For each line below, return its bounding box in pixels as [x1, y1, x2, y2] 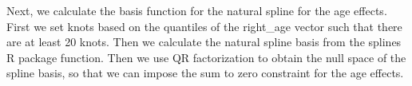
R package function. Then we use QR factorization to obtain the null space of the [6, 49, 406, 65]
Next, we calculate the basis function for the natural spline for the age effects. [6, 2, 387, 18]
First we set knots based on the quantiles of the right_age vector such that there [6, 18, 402, 34]
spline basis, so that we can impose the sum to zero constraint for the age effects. [6, 64, 404, 81]
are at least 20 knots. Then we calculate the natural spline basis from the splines [6, 33, 402, 50]
